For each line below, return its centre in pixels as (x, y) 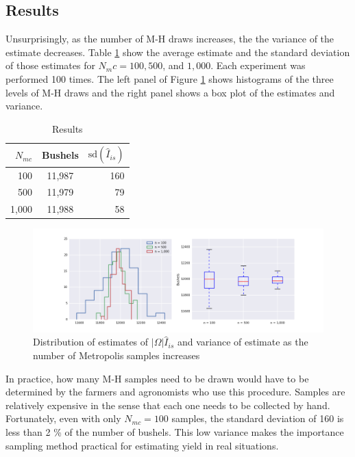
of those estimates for (50, 65)
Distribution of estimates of (91, 342)
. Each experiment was (258, 65)
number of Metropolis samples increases (117, 355)
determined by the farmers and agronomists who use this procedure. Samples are (175, 392)
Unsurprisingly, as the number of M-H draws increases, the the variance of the (170, 39)
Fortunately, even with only (63, 418)
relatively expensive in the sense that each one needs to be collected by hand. (168, 405)
